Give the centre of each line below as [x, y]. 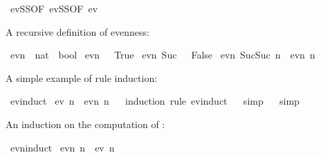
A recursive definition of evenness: [77, 31]
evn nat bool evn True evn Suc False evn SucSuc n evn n [163, 55]
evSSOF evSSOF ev [54, 8]
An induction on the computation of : [85, 124]
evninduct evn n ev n [62, 147]
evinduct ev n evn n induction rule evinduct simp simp [155, 101]
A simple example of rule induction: [82, 77]
